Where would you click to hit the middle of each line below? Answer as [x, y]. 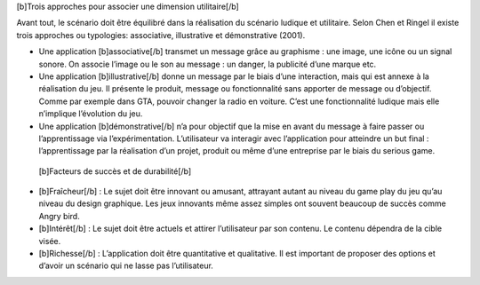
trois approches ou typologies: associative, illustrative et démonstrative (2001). [161, 35]
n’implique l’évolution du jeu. [91, 114]
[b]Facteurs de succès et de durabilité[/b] [115, 171]
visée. [50, 241]
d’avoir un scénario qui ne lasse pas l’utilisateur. [126, 265]
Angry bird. [59, 216]
